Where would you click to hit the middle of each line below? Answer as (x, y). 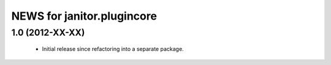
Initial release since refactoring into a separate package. (113, 49)
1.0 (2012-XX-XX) (48, 32)
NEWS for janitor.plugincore (84, 16)
